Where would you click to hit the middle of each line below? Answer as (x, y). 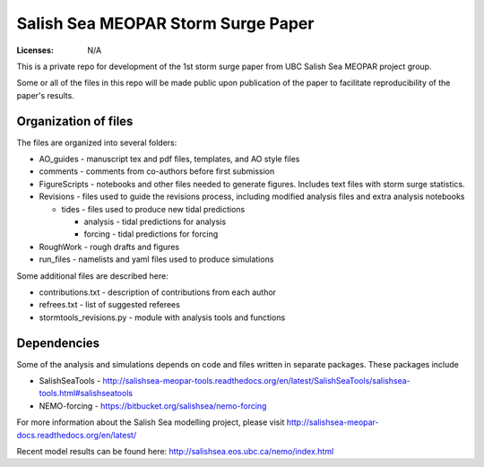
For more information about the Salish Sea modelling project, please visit (151, 422)
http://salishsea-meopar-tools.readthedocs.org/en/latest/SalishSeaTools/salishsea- (257, 381)
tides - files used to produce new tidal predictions (153, 209)
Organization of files (75, 121)
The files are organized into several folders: (97, 143)
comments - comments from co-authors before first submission (157, 171)
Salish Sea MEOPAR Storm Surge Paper (165, 23)
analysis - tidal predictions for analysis (155, 221)
